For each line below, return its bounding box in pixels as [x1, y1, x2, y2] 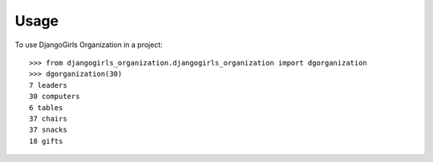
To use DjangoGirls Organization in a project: [14, 40, 164, 49]
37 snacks [29, 125, 67, 135]
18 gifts [29, 136, 63, 145]
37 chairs [29, 114, 67, 123]
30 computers [29, 92, 80, 101]
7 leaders [29, 81, 67, 89]
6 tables [29, 103, 63, 112]
